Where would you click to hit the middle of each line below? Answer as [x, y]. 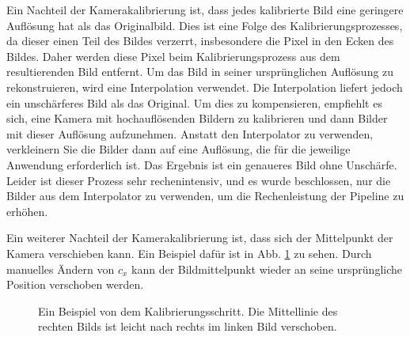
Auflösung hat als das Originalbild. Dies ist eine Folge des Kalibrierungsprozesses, [205, 25]
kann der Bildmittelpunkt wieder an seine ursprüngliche [267, 269]
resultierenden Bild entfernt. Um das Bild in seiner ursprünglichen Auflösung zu [200, 72]
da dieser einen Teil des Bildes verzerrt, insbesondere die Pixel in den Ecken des [200, 41]
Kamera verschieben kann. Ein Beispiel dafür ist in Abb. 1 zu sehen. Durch [189, 253]
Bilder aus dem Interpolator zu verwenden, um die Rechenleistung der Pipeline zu [205, 196]
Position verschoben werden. [75, 284]
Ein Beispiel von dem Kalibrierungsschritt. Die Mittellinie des [188, 310]
